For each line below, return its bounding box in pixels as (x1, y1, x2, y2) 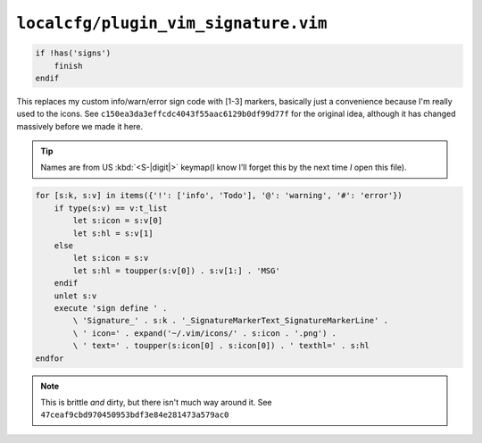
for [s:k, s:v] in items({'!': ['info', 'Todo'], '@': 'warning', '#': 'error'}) (35, 190, 403, 201)
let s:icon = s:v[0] (72, 215, 163, 226)
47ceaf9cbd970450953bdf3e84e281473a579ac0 (40, 410, 229, 420)
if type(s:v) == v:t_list (54, 203, 168, 213)
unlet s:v (54, 290, 97, 301)
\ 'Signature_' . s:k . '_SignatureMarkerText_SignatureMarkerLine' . (72, 315, 388, 326)
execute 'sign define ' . (54, 303, 168, 313)
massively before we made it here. (16, 121, 144, 131)
